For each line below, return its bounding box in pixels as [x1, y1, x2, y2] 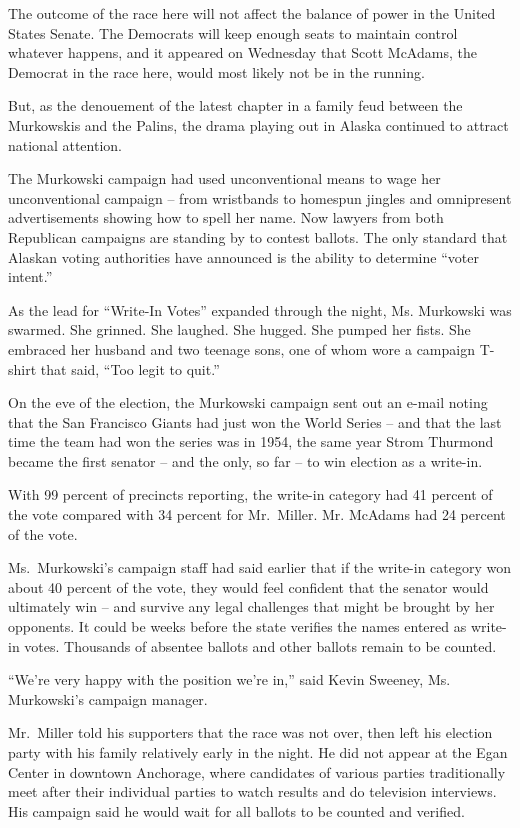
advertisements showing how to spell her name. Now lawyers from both [8, 207, 444, 228]
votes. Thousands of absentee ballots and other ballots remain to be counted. [24, 635, 497, 656]
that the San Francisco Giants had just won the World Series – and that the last [8, 411, 502, 432]
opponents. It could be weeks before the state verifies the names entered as [8, 616, 467, 637]
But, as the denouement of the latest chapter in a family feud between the [8, 95, 463, 116]
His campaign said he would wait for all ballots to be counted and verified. [8, 800, 465, 821]
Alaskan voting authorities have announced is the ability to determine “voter [8, 246, 479, 267]
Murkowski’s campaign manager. [8, 688, 208, 709]
